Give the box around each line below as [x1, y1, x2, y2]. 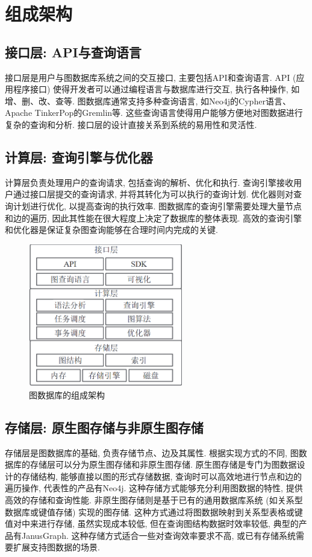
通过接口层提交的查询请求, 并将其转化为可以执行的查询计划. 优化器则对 [13, 188, 294, 200]
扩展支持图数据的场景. [13, 541, 100, 553]
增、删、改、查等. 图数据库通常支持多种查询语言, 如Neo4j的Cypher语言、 [5, 94, 291, 107]
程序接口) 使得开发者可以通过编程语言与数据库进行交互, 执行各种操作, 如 [13, 83, 300, 95]
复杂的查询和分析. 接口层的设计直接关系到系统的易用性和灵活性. [5, 118, 257, 130]
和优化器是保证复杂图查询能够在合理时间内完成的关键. [5, 223, 218, 236]
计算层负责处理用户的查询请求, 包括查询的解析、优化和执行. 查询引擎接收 [5, 176, 294, 188]
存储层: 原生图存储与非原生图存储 [5, 418, 204, 436]
